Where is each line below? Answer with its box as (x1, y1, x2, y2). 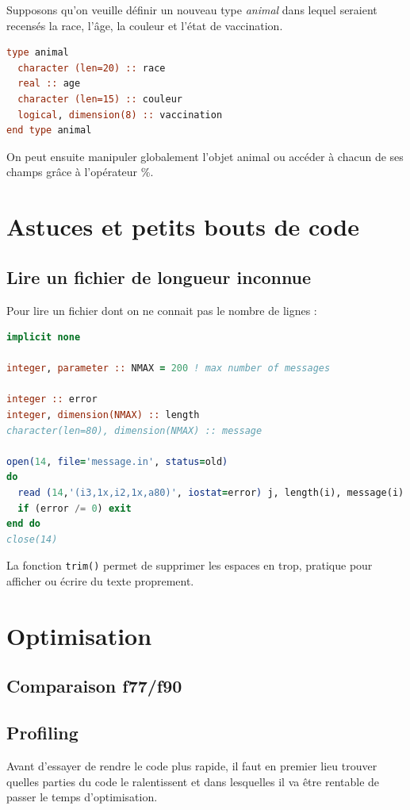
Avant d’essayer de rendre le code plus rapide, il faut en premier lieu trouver (6, 758, 377, 774)
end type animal (6, 125, 92, 136)
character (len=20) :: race (17, 62, 166, 74)
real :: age (17, 78, 81, 90)
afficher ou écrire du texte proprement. (6, 573, 194, 589)
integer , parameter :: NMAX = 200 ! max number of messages (6, 363, 331, 374)
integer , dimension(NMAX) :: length (6, 409, 200, 421)
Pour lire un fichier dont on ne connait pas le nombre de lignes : (6, 301, 317, 318)
